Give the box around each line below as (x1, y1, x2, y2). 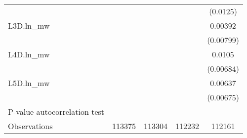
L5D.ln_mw (8, 77, 50, 89)
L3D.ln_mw (8, 20, 50, 31)
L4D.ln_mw (8, 48, 50, 60)
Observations (8, 120, 53, 132)
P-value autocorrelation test (8, 106, 105, 117)
